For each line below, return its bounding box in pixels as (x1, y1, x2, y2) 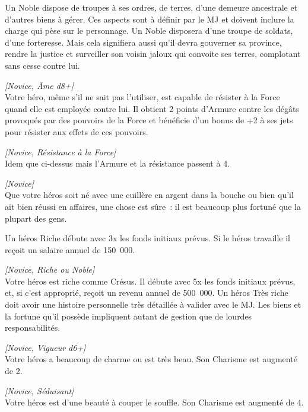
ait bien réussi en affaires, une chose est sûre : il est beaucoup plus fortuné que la (5, 200, 301, 212)
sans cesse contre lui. (5, 59, 80, 71)
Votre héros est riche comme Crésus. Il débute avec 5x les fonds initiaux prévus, (5, 274, 296, 287)
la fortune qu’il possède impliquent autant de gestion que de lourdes (5, 309, 252, 322)
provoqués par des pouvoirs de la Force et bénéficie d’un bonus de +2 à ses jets (5, 114, 293, 126)
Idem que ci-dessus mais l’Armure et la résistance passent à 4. (5, 157, 230, 170)
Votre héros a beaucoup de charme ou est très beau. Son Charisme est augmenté (5, 353, 297, 365)
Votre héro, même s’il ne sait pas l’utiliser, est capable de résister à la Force (5, 91, 280, 103)
